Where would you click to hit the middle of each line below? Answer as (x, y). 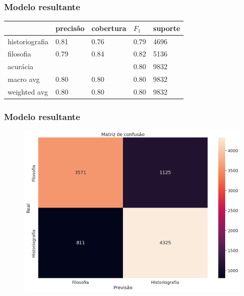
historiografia (28, 41)
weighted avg (28, 91)
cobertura (109, 28)
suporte (167, 28)
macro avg (24, 79)
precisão (70, 28)
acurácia (21, 66)
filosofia (19, 54)
